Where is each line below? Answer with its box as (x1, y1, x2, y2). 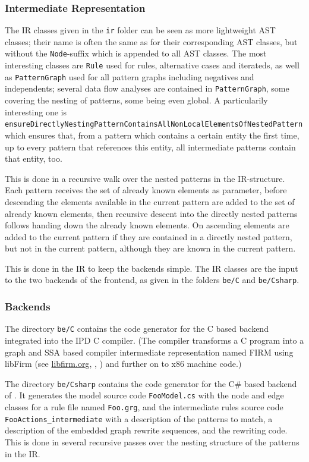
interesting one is (5, 105, 67, 118)
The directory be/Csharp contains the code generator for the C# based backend (5, 377, 297, 389)
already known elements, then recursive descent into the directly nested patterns (5, 207, 298, 219)
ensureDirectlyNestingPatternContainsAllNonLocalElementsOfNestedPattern (5, 120, 303, 129)
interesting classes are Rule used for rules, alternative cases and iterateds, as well (5, 59, 299, 71)
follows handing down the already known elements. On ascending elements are (5, 219, 289, 231)
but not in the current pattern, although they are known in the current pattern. (5, 242, 296, 254)
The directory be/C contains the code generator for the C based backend (5, 322, 269, 335)
